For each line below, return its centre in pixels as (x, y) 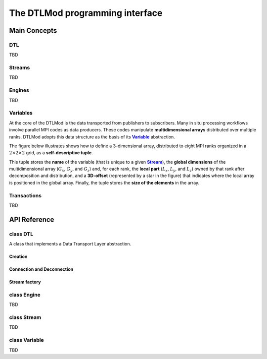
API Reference (32, 219)
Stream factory (25, 282)
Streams (20, 68)
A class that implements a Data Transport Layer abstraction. (70, 244)
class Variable (26, 340)
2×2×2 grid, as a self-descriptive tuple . (51, 153)
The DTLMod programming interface (86, 13)
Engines (19, 90)
